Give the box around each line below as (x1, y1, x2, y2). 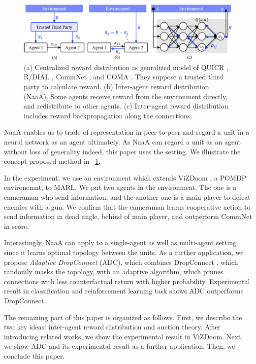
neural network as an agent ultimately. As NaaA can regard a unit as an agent (4, 137, 241, 147)
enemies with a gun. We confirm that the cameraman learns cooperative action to (4, 201, 251, 212)
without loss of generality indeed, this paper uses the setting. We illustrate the (4, 146, 241, 156)
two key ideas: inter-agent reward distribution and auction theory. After (4, 322, 221, 332)
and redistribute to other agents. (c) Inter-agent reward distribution (24, 101, 228, 111)
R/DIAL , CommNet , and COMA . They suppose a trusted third (24, 72, 224, 82)
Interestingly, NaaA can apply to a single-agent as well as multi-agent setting (4, 237, 237, 248)
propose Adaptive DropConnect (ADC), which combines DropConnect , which (4, 256, 238, 267)
